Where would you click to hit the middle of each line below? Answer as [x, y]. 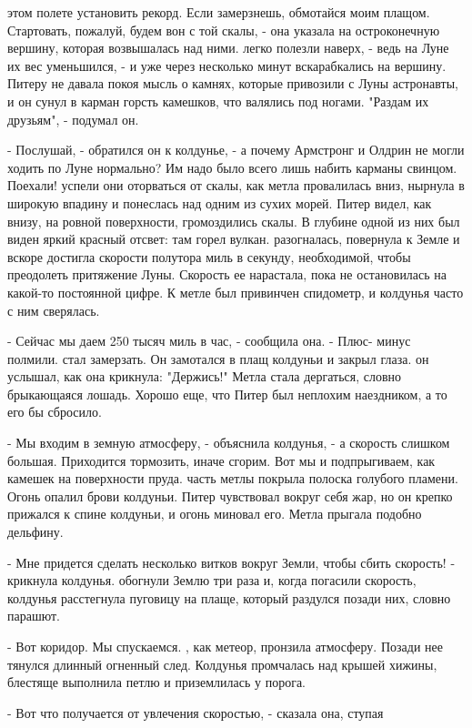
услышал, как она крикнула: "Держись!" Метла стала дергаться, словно [205, 376]
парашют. [34, 616]
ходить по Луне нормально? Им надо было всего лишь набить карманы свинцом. [232, 167]
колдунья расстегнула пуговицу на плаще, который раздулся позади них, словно [229, 597]
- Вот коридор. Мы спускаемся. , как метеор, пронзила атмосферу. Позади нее [225, 646]
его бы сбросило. [55, 412]
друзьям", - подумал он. [73, 119]
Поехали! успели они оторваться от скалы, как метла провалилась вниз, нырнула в [236, 185]
